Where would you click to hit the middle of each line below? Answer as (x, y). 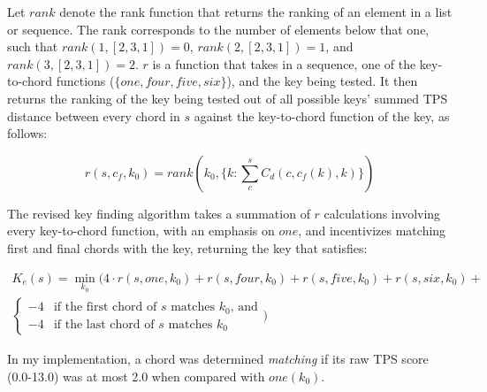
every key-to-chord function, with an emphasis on (141, 231)
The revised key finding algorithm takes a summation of (159, 213)
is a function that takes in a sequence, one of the (284, 63)
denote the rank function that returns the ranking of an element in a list (256, 12)
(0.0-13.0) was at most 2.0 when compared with (136, 376)
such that (33, 46)
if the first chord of (105, 307)
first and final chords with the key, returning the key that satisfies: (187, 247)
